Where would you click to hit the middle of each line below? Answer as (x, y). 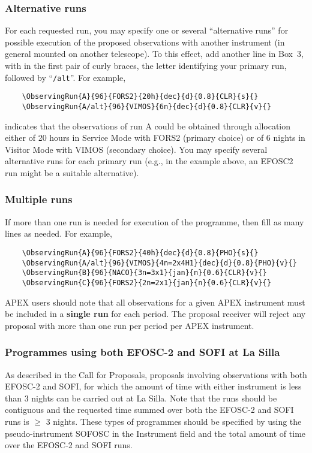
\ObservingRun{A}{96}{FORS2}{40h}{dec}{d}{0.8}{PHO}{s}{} (140, 253)
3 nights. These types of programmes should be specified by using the (174, 421)
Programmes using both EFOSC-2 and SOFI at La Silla (142, 352)
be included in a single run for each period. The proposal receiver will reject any (155, 314)
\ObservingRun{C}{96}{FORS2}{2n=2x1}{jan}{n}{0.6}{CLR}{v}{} (146, 283)
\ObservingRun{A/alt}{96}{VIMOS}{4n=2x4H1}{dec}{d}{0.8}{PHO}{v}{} (159, 263)
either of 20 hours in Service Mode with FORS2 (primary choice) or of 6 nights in (155, 138)
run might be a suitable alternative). (72, 172)
